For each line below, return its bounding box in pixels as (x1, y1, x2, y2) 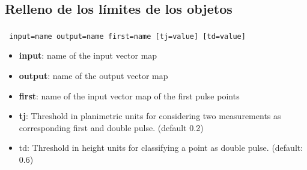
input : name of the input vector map (19, 49, 157, 62)
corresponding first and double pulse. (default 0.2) (19, 121, 204, 133)
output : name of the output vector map (19, 69, 168, 81)
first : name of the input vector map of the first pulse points (19, 89, 240, 102)
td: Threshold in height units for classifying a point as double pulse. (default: (19, 141, 303, 154)
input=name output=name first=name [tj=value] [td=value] (9, 32, 246, 41)
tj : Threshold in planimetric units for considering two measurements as (19, 110, 281, 122)
